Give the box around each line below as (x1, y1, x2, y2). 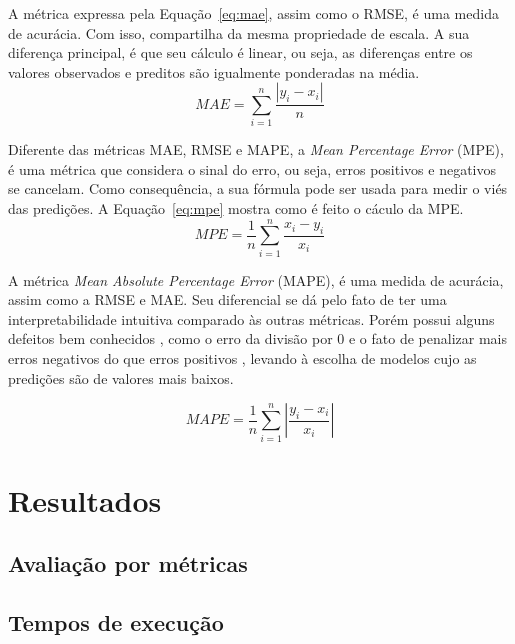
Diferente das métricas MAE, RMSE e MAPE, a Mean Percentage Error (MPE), (8, 139, 504, 160)
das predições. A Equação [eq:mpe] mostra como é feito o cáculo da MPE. (8, 197, 464, 218)
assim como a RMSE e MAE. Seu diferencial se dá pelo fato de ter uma (8, 289, 447, 310)
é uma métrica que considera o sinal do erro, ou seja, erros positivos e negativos (8, 158, 496, 179)
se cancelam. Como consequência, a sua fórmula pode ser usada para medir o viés (8, 178, 508, 199)
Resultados (8, 479, 162, 520)
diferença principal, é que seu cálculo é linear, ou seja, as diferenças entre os (8, 42, 473, 63)
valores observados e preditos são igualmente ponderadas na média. (8, 61, 420, 82)
